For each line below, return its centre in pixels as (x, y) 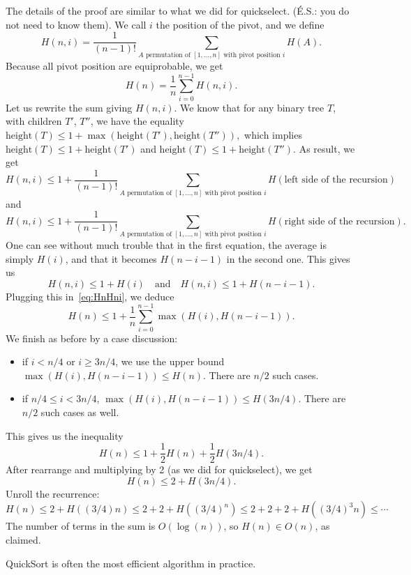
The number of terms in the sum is (81, 526)
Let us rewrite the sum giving (69, 107)
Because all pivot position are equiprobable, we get (114, 66)
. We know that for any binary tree (249, 107)
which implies (273, 134)
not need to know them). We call (76, 24)
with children (34, 121)
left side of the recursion (336, 180)
